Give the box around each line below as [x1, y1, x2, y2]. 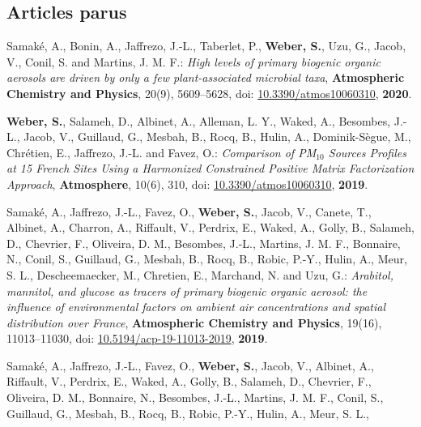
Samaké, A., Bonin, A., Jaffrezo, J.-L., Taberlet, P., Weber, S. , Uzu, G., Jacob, [6, 37, 406, 54]
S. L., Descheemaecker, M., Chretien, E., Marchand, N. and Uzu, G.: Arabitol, [6, 266, 394, 283]
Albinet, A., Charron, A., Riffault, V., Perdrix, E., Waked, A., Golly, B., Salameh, [6, 219, 415, 236]
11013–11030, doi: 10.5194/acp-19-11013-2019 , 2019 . [6, 330, 268, 347]
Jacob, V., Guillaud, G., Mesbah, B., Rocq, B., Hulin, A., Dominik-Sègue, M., [23, 128, 411, 145]
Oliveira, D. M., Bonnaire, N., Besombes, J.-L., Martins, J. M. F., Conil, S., [6, 389, 384, 406]
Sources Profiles [328, 143, 406, 160]
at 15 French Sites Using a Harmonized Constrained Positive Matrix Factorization [6, 160, 415, 177]
